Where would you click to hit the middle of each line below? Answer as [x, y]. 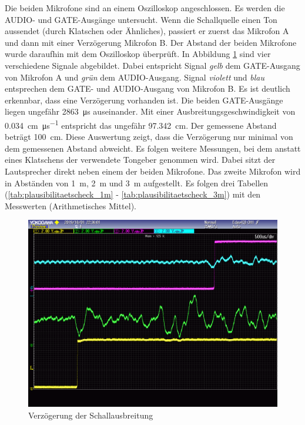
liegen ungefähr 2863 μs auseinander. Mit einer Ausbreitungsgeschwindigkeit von [150, 111]
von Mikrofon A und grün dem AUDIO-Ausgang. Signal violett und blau [135, 77]
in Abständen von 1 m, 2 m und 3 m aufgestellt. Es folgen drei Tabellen [137, 183]
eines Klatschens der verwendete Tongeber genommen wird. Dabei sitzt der [140, 160]
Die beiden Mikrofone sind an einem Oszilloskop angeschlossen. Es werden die [145, 8]
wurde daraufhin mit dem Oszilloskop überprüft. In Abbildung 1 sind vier [138, 54]
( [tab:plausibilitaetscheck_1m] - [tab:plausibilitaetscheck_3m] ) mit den [133, 194]
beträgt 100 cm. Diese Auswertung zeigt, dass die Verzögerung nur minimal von [149, 137]
